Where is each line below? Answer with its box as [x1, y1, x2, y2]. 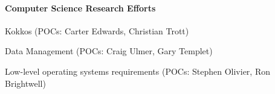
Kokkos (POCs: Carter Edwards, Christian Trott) [5, 24, 189, 37]
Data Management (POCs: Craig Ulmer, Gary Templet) [5, 45, 213, 57]
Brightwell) [5, 77, 46, 89]
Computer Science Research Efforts [5, 1, 156, 14]
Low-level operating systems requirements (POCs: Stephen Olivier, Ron [5, 64, 270, 77]
